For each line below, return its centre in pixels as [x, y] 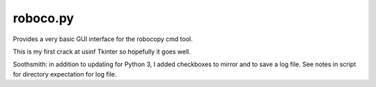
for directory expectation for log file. [65, 74]
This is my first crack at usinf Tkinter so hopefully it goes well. [102, 52]
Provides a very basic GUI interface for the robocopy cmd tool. [103, 39]
